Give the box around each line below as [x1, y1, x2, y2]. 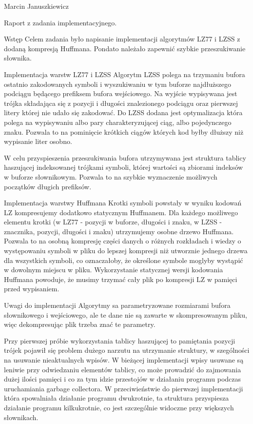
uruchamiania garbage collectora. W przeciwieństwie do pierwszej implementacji [4, 383, 243, 393]
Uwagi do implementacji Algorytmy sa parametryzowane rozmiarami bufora [4, 300, 231, 310]
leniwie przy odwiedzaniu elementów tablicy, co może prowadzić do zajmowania [4, 364, 241, 374]
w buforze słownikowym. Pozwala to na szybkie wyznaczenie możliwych [4, 171, 217, 182]
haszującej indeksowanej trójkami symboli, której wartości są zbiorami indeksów [4, 162, 243, 172]
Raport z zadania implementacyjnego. [4, 17, 117, 27]
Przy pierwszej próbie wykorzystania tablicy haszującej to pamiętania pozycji [4, 335, 235, 345]
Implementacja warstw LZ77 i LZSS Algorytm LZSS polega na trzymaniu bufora [4, 69, 245, 79]
